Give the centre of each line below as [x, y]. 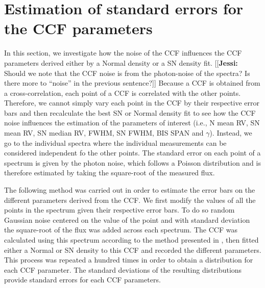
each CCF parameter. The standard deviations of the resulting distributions [123, 269]
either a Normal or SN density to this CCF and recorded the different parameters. [133, 250]
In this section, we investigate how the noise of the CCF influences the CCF [123, 53]
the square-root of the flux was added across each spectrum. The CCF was [121, 230]
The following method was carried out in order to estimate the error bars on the [130, 190]
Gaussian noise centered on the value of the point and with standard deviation [127, 219]
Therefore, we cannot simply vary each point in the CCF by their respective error [132, 103]
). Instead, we [231, 133]
